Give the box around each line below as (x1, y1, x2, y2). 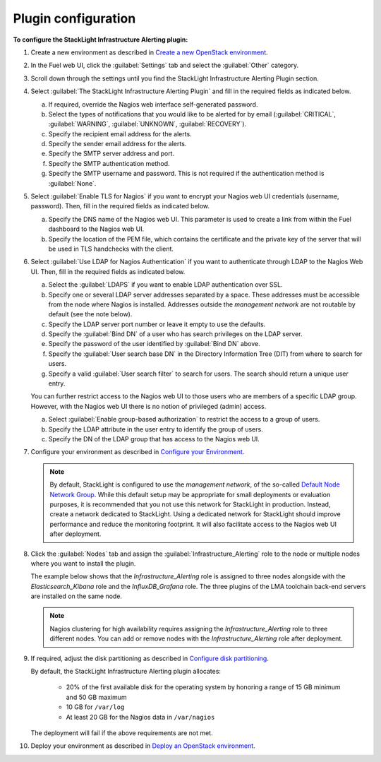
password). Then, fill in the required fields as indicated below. (30, 202, 210, 210)
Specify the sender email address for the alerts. (48, 140, 187, 148)
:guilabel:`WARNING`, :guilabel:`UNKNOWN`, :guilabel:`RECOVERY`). (48, 120, 247, 129)
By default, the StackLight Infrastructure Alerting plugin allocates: (30, 667, 222, 676)
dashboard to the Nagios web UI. (48, 225, 145, 233)
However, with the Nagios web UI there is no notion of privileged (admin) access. (30, 402, 267, 410)
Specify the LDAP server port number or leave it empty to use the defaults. (48, 320, 266, 328)
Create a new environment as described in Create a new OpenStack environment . (30, 48, 268, 56)
